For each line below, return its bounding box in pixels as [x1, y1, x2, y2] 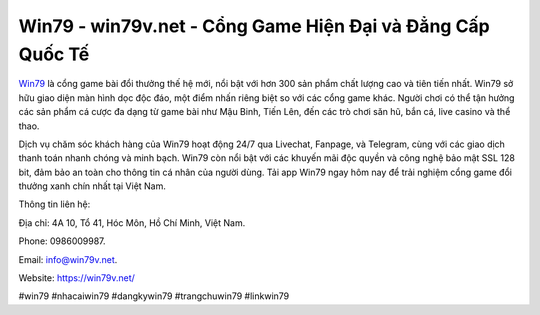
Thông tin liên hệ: [18, 198, 91, 210]
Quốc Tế [18, 43, 90, 65]
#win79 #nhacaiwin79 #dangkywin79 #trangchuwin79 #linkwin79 [18, 290, 290, 302]
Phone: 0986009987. [18, 235, 106, 247]
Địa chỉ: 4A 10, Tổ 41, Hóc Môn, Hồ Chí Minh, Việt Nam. [18, 216, 246, 229]
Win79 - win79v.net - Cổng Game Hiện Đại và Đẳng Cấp [18, 15, 490, 37]
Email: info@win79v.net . [18, 253, 118, 265]
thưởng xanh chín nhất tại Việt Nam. [18, 180, 167, 192]
